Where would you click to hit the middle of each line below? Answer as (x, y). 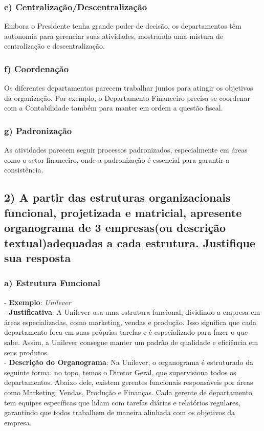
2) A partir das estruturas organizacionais (117, 197)
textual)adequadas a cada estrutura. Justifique (130, 242)
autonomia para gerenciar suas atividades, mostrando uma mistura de (114, 36)
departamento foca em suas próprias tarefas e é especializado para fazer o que (126, 332)
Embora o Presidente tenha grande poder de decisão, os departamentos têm (123, 26)
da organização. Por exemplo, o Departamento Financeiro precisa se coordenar (127, 98)
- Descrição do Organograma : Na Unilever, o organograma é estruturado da (129, 362)
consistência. (24, 170)
